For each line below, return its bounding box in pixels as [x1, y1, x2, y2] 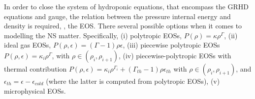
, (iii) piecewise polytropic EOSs [123, 40, 220, 50]
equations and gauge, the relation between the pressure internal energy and [4, 11, 231, 21]
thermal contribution [4, 63, 67, 74]
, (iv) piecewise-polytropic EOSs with [118, 50, 231, 60]
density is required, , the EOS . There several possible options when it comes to [4, 21, 242, 31]
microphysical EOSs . [4, 85, 66, 96]
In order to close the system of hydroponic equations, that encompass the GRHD [4, 1, 249, 11]
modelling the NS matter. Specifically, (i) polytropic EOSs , [4, 30, 182, 40]
